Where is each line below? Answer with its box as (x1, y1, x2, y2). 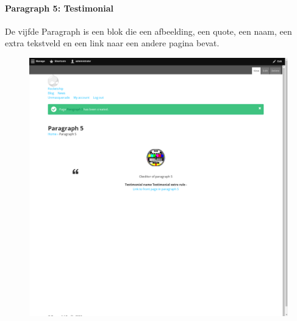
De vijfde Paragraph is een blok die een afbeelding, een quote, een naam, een (5, 24, 292, 37)
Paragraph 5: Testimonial (5, 1, 113, 14)
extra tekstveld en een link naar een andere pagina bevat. (5, 37, 220, 49)
